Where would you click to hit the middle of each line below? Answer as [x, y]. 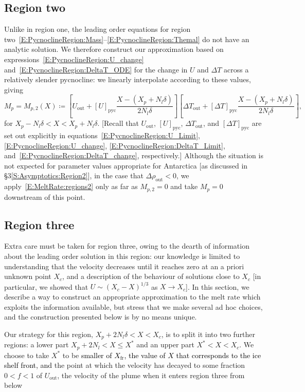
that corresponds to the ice [219, 355]
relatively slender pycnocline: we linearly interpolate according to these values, [128, 79]
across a [236, 69]
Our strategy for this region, [49, 334]
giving [14, 89]
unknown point [28, 276]
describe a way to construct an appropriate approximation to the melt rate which [132, 296]
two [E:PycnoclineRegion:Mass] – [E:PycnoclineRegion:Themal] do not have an [127, 39]
